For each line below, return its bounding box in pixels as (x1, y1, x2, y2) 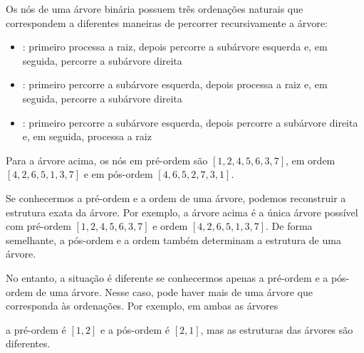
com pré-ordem (6, 218, 71, 233)
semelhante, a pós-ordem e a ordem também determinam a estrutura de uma (6, 232, 341, 247)
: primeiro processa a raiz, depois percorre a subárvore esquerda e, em (22, 39, 328, 54)
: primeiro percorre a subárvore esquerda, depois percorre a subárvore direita (22, 115, 358, 130)
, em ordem (286, 152, 336, 167)
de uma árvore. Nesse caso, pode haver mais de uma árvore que (36, 284, 313, 299)
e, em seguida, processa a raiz (22, 129, 152, 144)
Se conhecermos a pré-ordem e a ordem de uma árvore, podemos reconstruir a (6, 190, 346, 205)
